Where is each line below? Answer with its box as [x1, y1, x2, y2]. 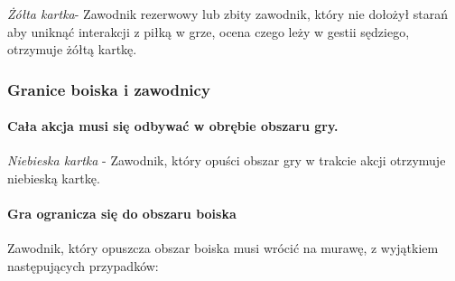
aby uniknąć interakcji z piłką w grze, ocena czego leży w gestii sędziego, [7, 22, 410, 41]
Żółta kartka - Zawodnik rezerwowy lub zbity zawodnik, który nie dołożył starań [7, 5, 449, 23]
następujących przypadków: [7, 257, 159, 275]
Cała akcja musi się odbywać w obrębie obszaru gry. [7, 117, 339, 136]
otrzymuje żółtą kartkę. [7, 40, 137, 59]
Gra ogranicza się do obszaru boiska [7, 204, 237, 223]
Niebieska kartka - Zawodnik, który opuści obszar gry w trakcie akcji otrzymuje [7, 151, 446, 170]
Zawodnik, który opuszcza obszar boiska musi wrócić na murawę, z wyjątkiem [7, 239, 439, 258]
